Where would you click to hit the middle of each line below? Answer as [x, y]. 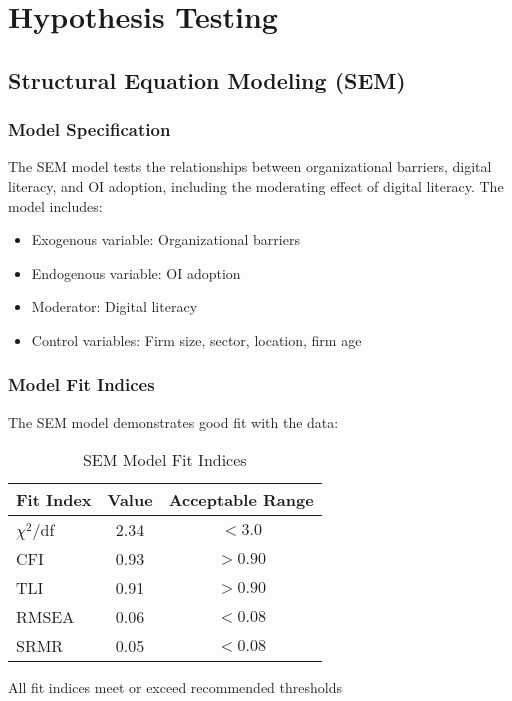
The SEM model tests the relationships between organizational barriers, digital [250, 166]
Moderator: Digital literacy [114, 306]
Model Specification [89, 129]
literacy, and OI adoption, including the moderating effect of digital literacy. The [256, 185]
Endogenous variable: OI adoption [136, 272]
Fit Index [54, 500]
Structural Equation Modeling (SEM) [207, 79]
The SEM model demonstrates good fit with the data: [173, 421]
